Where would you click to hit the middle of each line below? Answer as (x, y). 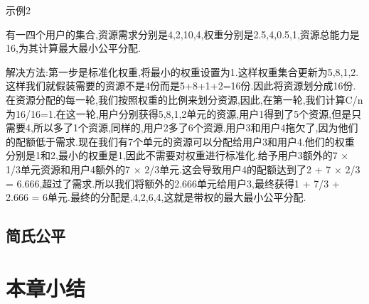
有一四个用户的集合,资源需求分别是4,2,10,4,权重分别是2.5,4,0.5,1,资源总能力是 (183, 34)
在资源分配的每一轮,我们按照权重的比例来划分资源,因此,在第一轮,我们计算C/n (184, 99)
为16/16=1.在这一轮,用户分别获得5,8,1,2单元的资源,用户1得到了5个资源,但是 (179, 113)
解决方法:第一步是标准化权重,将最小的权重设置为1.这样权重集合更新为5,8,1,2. (182, 71)
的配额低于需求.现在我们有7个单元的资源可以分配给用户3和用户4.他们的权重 (180, 141)
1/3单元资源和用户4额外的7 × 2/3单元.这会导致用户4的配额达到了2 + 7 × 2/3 (183, 169)
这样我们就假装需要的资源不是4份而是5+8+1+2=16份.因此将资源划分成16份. (181, 86)
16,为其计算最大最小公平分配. (73, 48)
